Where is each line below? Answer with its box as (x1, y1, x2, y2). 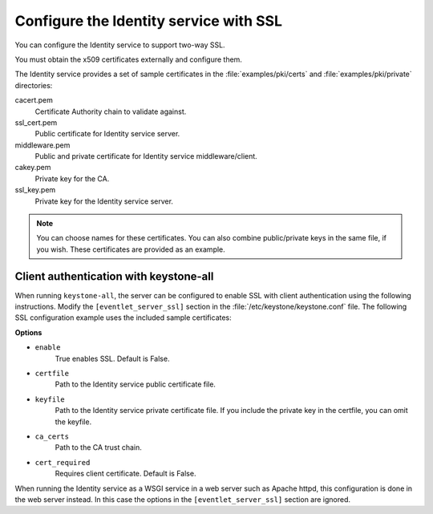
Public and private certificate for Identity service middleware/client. (34, 152, 258, 161)
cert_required (34, 458, 91, 467)
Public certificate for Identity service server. (34, 129, 180, 139)
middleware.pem (14, 140, 71, 150)
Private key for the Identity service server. (34, 196, 174, 206)
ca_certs (34, 432, 70, 441)
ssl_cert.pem (14, 117, 58, 127)
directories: (14, 80, 53, 90)
